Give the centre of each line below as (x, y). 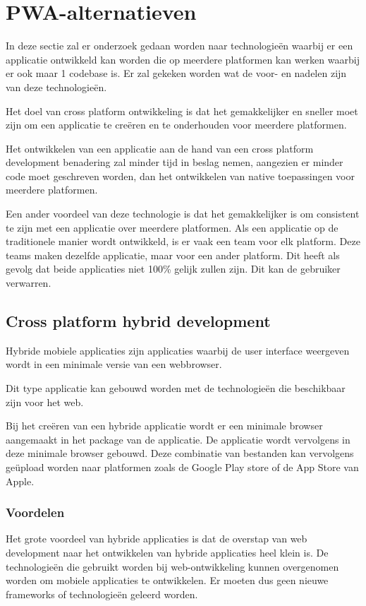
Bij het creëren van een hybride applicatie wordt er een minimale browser (164, 426)
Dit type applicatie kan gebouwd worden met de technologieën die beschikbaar (176, 388)
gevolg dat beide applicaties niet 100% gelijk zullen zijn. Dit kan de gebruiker (173, 269)
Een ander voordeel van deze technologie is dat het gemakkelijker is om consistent (183, 214)
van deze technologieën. (56, 87)
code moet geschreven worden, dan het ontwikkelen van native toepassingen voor (180, 176)
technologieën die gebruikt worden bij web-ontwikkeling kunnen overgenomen (172, 566)
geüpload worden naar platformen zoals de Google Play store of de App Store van (182, 467)
